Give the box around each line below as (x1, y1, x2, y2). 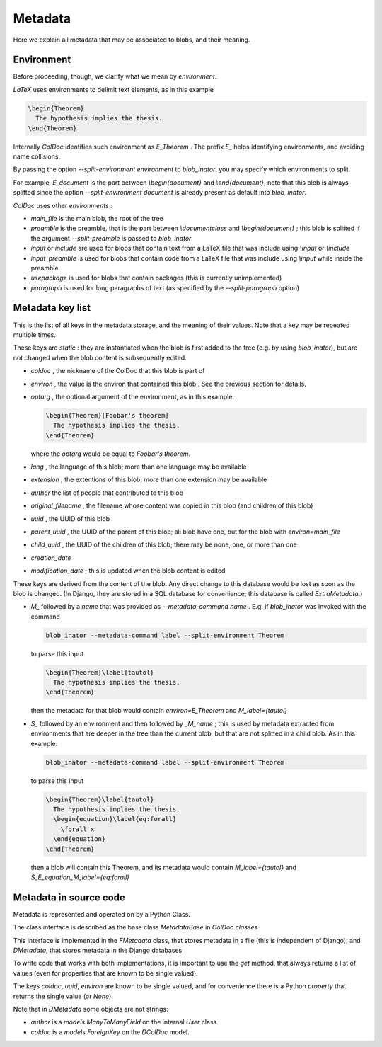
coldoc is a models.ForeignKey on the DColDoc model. (30, 1027, 190, 1036)
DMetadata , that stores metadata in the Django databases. (13, 946, 184, 954)
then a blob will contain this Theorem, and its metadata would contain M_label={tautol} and (30, 863, 297, 871)
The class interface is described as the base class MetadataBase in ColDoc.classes (13, 923, 258, 932)
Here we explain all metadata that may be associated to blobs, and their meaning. (13, 35, 250, 44)
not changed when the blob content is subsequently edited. (13, 353, 187, 362)
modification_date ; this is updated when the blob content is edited (30, 566, 226, 575)
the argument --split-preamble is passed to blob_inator (30, 234, 192, 242)
